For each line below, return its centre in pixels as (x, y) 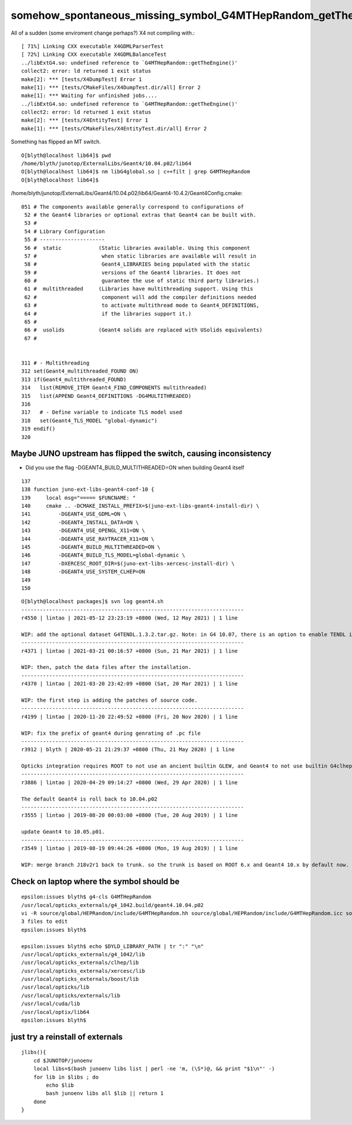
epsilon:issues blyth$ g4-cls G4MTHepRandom (87, 897)
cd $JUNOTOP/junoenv (63, 1060)
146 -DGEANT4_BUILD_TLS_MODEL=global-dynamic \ (103, 555)
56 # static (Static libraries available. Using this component (137, 248)
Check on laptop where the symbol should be (95, 881)
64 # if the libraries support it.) (108, 314)
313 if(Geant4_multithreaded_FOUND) (74, 379)
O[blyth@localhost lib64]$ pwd (66, 155)
